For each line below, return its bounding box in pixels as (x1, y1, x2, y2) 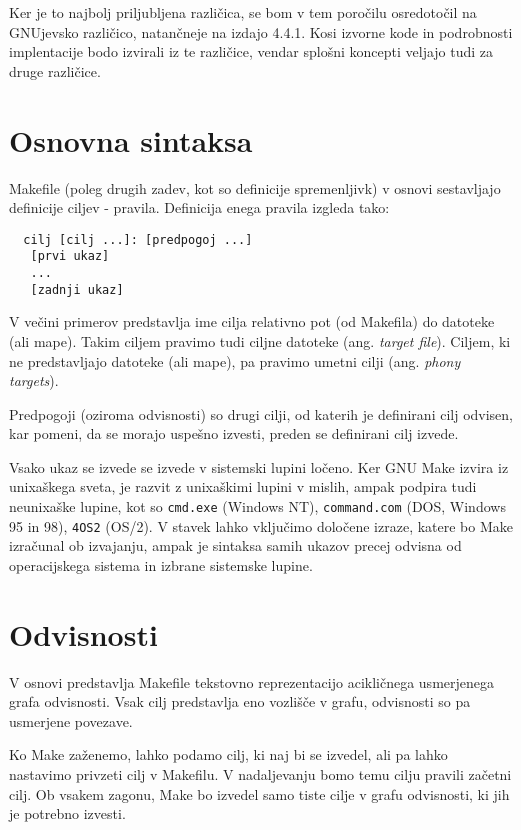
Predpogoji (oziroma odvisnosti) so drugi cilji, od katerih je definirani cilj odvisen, (9, 403, 514, 424)
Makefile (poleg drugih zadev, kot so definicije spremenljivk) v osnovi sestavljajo (9, 177, 501, 198)
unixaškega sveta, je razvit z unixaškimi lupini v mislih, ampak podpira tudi (9, 476, 477, 497)
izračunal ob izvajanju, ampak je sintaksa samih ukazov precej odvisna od (9, 535, 462, 556)
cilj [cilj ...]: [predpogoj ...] (23, 232, 253, 247)
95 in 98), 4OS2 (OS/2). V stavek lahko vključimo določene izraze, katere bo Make (9, 515, 513, 536)
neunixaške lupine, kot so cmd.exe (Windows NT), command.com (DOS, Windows (9, 496, 506, 517)
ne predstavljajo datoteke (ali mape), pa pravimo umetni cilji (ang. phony (9, 350, 461, 371)
